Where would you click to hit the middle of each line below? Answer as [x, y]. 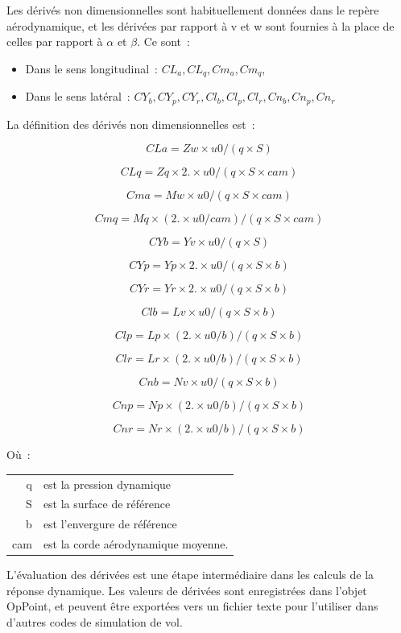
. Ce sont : [163, 41]
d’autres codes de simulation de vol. [95, 622]
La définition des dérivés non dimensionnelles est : [131, 124]
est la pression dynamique [107, 484]
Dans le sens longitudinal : [91, 68]
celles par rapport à [55, 41]
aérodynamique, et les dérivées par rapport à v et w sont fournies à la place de [200, 25]
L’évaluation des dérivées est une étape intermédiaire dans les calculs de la [190, 575]
